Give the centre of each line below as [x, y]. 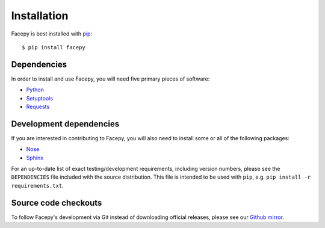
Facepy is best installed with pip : [52, 34]
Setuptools [40, 98]
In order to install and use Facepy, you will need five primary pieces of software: [110, 79]
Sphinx [35, 158]
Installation [40, 16]
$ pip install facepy [54, 47]
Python [35, 90]
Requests [38, 107]
